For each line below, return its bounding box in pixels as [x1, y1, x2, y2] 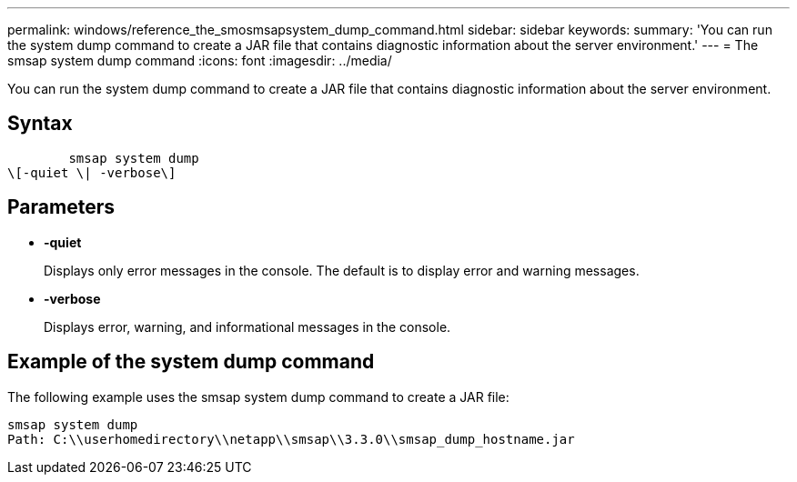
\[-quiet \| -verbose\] [7, 165, 177, 180]
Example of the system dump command [7, 350, 375, 374]
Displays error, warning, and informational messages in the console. [44, 318, 451, 335]
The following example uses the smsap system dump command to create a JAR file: [7, 388, 509, 405]
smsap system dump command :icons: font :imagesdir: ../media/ [7, 53, 392, 68]
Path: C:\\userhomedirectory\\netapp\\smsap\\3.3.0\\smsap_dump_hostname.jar [7, 431, 575, 447]
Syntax [7, 112, 73, 136]
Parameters [7, 196, 115, 219]
